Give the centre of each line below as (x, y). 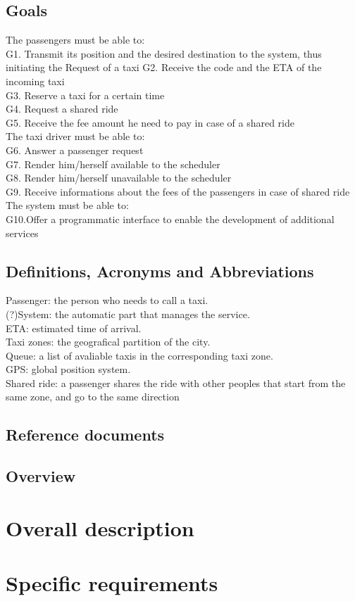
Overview (41, 476)
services (22, 233)
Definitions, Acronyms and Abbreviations (160, 271)
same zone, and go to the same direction (93, 397)
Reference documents (85, 435)
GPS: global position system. (68, 369)
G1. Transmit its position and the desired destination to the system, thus (164, 53)
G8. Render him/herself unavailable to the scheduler (119, 178)
